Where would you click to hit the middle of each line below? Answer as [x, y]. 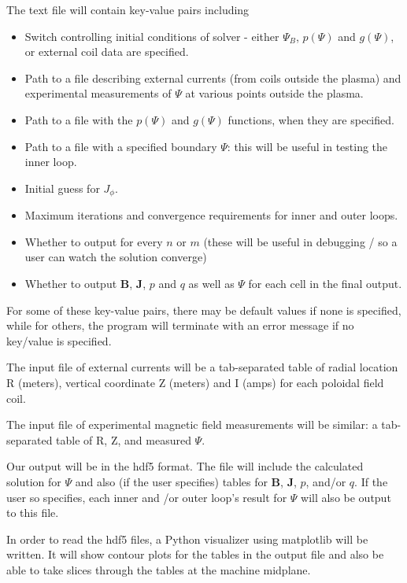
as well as [211, 283]
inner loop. [51, 162]
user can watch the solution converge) [116, 257]
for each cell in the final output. [325, 283]
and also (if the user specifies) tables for [171, 481]
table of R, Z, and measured [124, 439]
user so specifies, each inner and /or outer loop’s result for [147, 497]
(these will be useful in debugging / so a [300, 241]
